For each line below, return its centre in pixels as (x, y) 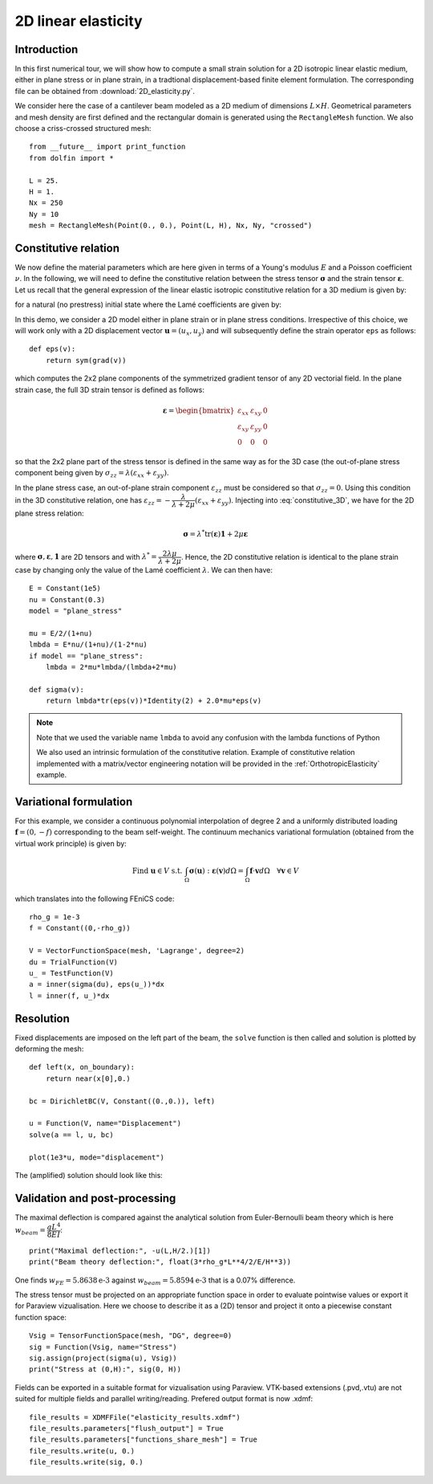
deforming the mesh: (49, 1049)
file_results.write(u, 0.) (82, 1451)
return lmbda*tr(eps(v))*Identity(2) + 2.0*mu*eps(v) (154, 701)
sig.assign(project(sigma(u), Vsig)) (103, 1358)
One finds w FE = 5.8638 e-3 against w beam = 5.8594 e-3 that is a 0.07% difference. (155, 1281)
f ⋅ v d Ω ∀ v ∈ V (275, 870)
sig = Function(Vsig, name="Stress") (103, 1347)
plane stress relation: (49, 513)
